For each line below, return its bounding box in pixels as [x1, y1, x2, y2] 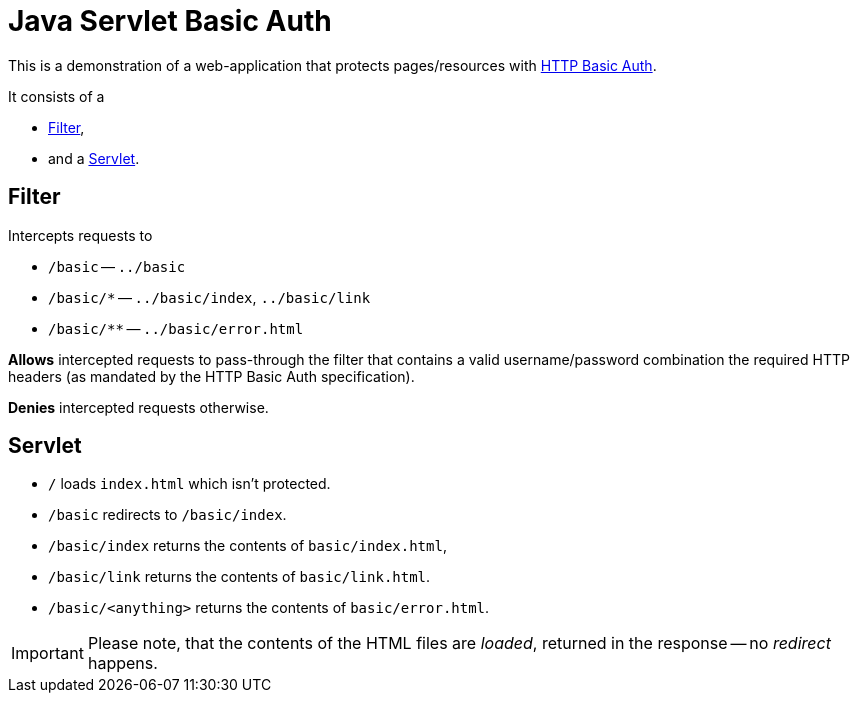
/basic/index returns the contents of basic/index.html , [48, 537, 447, 555]
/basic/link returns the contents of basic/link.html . [48, 568, 431, 586]
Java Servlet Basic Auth [8, 4, 332, 38]
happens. [87, 653, 158, 674]
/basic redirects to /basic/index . [48, 506, 287, 524]
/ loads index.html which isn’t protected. [48, 475, 331, 493]
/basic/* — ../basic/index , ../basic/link [48, 288, 371, 306]
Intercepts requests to [8, 226, 153, 244]
